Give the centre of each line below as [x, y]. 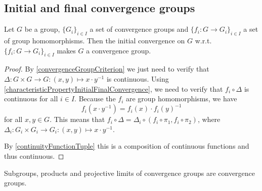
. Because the [95, 99]
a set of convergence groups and [139, 29]
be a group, [42, 29]
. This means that [77, 119]
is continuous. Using [138, 78]
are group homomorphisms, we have [181, 99]
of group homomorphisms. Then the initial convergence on [95, 40]
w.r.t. [203, 40]
